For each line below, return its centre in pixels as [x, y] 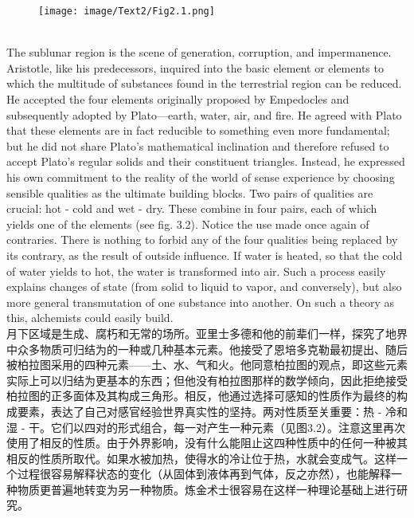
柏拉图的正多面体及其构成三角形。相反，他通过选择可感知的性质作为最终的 [201, 396]
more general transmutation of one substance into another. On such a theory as [201, 302]
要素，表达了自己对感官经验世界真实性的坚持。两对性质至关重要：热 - [199, 411]
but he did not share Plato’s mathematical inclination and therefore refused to [198, 145]
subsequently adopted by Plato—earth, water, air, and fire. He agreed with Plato [204, 114]
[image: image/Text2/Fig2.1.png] [127, 11]
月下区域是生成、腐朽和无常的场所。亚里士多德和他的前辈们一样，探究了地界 [207, 333]
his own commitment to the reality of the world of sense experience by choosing [201, 177]
